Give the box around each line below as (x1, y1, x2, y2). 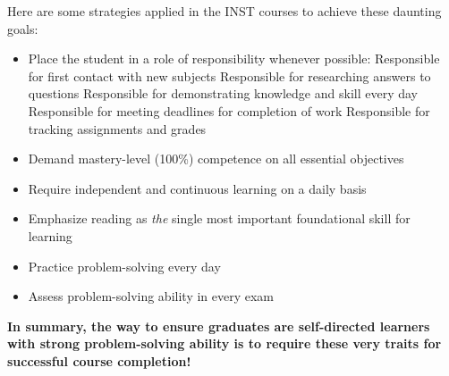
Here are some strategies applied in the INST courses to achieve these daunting (7, 2, 442, 20)
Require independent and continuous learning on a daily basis (28, 179, 367, 197)
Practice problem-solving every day (28, 256, 221, 275)
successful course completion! (7, 351, 191, 370)
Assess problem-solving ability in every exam (28, 287, 275, 305)
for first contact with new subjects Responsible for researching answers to (28, 66, 431, 85)
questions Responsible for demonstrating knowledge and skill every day (28, 84, 418, 103)
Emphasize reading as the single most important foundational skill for (28, 209, 411, 228)
